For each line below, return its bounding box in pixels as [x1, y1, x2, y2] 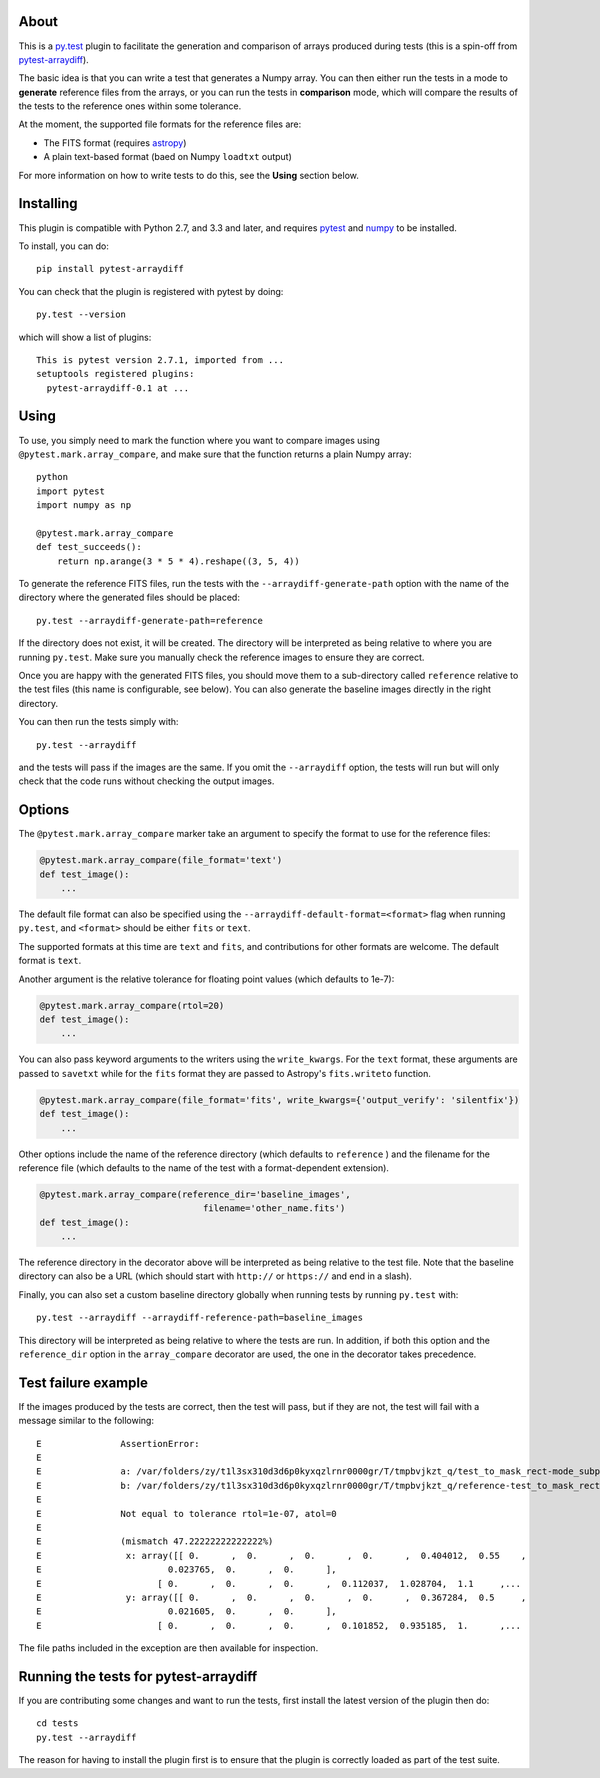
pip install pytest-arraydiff [36, 263, 185, 275]
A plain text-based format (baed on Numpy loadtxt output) [43, 151, 292, 163]
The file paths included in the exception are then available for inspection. [18, 1642, 319, 1654]
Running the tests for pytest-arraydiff [18, 1668, 258, 1685]
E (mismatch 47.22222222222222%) [36, 1536, 274, 1547]
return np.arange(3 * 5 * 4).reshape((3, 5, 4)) [56, 555, 300, 567]
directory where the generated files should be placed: [18, 591, 240, 604]
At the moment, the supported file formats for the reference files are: [18, 118, 302, 130]
